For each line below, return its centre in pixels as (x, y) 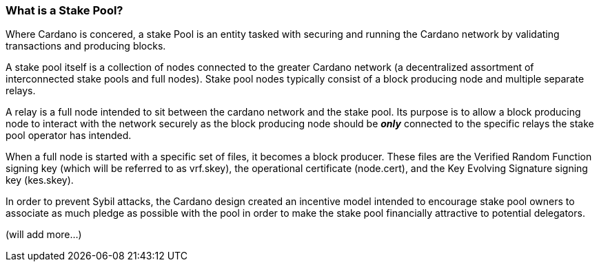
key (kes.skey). (40, 180)
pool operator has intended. (69, 136)
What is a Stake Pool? (64, 10)
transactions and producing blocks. (86, 46)
